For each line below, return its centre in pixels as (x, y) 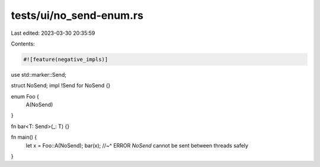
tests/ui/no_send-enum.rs (77, 15)
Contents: (23, 44)
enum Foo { (25, 96)
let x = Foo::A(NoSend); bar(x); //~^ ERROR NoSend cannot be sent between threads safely (137, 145)
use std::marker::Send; (39, 74)
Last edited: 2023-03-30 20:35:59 (53, 33)
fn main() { (24, 137)
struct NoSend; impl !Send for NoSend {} (61, 86)
